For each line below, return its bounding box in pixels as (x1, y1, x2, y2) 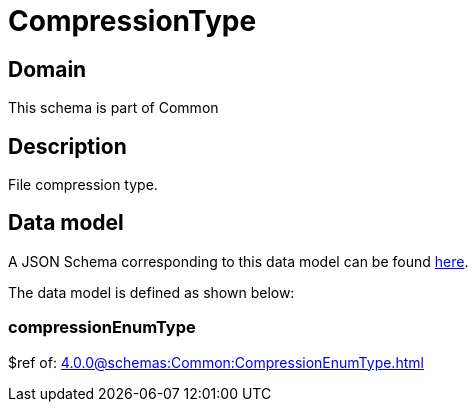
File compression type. (8, 176, 158, 194)
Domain (8, 56, 87, 82)
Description (8, 133, 127, 159)
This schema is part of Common (8, 99, 219, 117)
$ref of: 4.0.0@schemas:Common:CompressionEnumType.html (8, 353, 424, 371)
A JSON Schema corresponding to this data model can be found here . (8, 252, 469, 270)
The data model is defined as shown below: (8, 283, 295, 301)
